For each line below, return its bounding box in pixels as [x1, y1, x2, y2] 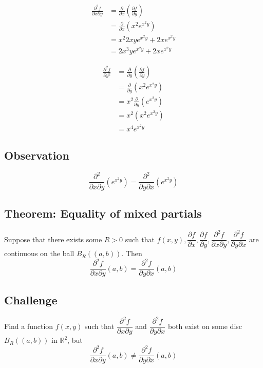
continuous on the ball [4, 248, 74, 259]
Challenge [4, 292, 58, 307]
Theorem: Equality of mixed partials [4, 205, 202, 221]
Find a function [4, 320, 53, 331]
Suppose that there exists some [4, 234, 102, 244]
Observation [4, 147, 69, 163]
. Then [121, 248, 142, 259]
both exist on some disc [167, 320, 242, 331]
